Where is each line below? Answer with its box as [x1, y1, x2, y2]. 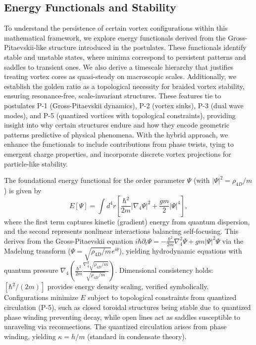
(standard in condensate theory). [87, 331, 187, 341]
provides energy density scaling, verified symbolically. [47, 281, 209, 292]
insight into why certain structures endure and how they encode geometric [4, 120, 230, 130]
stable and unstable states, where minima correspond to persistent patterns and [4, 51, 246, 62]
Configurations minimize [4, 292, 78, 302]
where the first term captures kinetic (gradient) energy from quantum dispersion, [4, 216, 250, 226]
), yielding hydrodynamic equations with [119, 245, 242, 256]
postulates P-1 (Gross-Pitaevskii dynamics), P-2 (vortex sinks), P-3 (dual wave [4, 100, 244, 110]
